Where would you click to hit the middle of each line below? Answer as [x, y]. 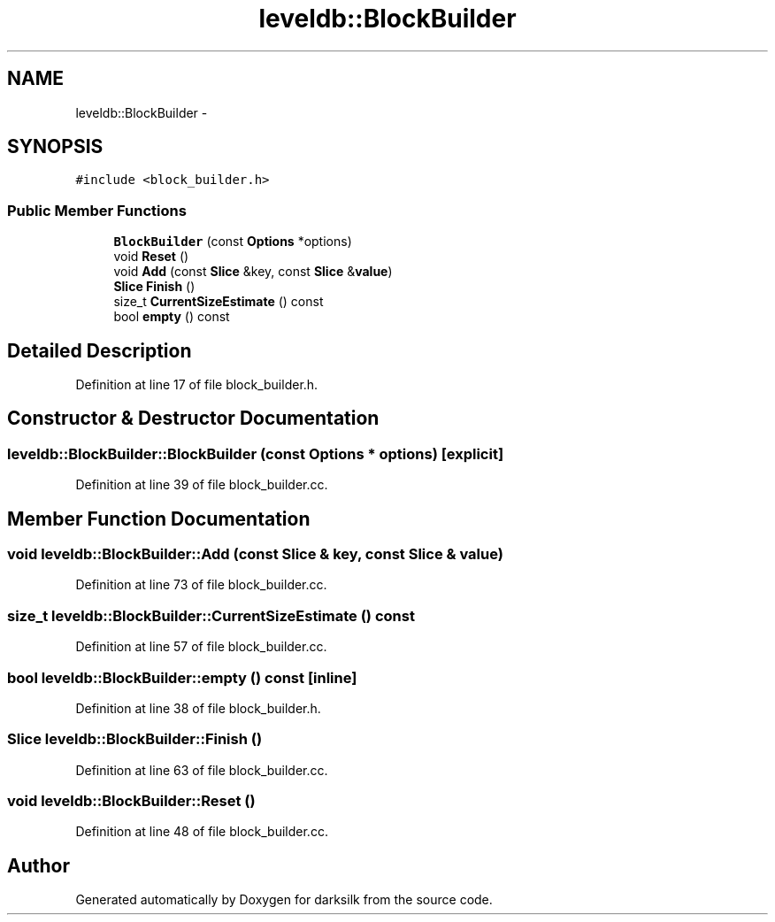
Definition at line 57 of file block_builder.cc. [201, 647]
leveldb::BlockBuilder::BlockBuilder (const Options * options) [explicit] [256, 453]
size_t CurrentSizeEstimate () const [219, 302]
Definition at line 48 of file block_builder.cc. [202, 832]
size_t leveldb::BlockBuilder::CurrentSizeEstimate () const [211, 615]
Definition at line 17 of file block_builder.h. [197, 385]
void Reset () [151, 257]
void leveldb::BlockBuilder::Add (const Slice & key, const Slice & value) [255, 554]
